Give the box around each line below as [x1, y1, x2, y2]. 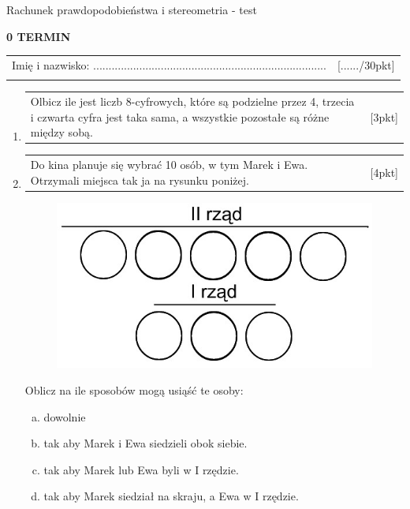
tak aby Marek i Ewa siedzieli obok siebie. [43, 435, 248, 451]
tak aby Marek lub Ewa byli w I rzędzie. [43, 461, 239, 477]
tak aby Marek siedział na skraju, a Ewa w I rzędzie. [43, 488, 299, 504]
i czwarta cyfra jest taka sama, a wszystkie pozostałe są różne [30, 108, 330, 125]
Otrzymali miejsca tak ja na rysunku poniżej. [30, 171, 249, 188]
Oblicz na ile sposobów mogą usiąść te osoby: [24, 382, 244, 399]
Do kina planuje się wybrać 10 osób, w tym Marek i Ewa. [30, 156, 308, 173]
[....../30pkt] [337, 56, 395, 73]
